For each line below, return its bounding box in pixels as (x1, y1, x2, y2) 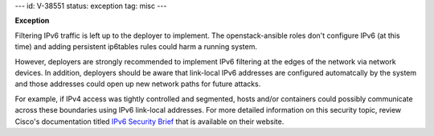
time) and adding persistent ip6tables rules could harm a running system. (14, 42, 257, 52)
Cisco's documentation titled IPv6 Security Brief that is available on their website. (14, 117, 285, 126)
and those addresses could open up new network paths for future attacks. (14, 79, 261, 89)
